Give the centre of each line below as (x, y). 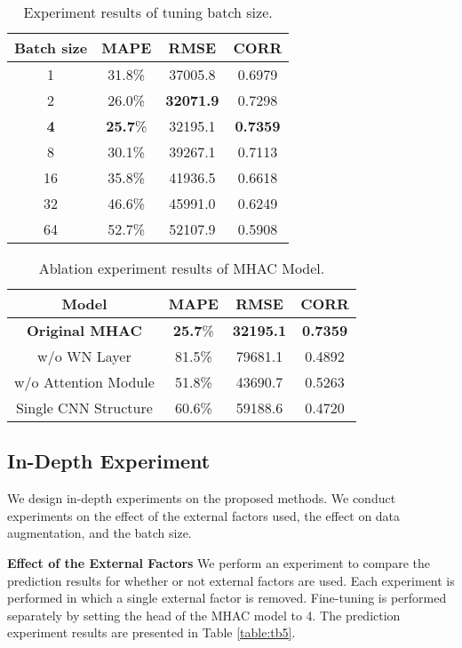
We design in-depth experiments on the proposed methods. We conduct (202, 498)
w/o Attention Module (84, 382)
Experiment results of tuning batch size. (148, 12)
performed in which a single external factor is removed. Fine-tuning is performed (227, 598)
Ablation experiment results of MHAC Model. (182, 268)
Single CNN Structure (84, 408)
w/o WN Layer (84, 356)
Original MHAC (84, 330)
